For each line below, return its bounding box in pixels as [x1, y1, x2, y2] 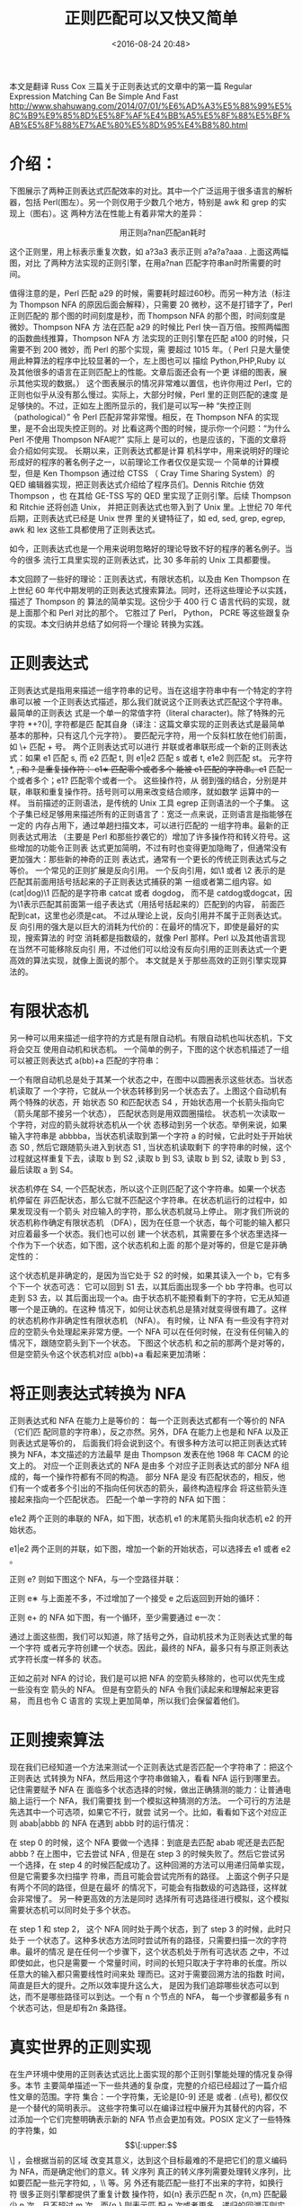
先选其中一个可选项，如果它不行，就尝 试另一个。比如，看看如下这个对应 [9, 1806, 280, 1817]
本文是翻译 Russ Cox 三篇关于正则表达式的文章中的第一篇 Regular [9, 80, 253, 91]
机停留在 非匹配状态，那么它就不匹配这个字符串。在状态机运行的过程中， [9, 1194, 280, 1205]
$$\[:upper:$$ [124, 2139, 178, 2150]
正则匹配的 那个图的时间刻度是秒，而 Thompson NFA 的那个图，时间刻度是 [9, 310, 286, 320]
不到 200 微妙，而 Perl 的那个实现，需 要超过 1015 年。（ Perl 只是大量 [24, 344, 282, 355]
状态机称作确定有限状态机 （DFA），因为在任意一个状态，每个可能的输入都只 [9, 1217, 290, 1228]
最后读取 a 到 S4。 [9, 1164, 78, 1175]
